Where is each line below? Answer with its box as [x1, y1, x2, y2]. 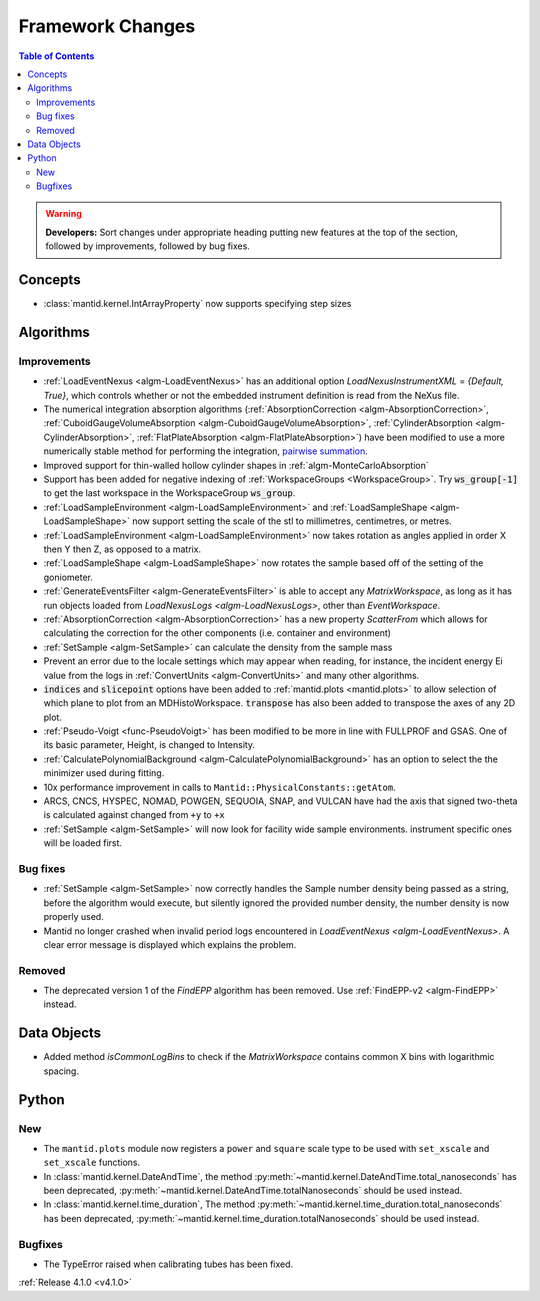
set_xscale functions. [43, 1156, 141, 1169]
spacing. [43, 1065, 80, 1077]
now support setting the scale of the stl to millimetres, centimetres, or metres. [131, 515, 452, 527]
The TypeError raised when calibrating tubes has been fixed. [43, 1258, 294, 1270]
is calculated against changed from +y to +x [43, 809, 225, 821]
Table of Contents [18, 50, 95, 62]
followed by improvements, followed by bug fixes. [45, 240, 250, 252]
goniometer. [43, 571, 94, 583]
